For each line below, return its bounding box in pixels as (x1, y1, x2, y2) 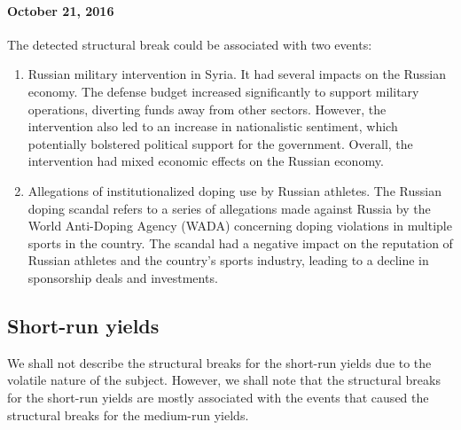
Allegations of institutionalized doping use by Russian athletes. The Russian (27, 181, 441, 199)
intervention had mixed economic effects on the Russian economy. (27, 152, 384, 170)
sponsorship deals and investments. (27, 268, 218, 286)
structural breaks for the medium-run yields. (7, 405, 249, 424)
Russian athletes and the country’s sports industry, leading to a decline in (27, 251, 429, 270)
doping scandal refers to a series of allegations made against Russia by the (27, 199, 431, 217)
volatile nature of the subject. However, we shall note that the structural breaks (7, 371, 441, 389)
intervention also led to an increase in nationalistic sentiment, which (27, 117, 398, 136)
